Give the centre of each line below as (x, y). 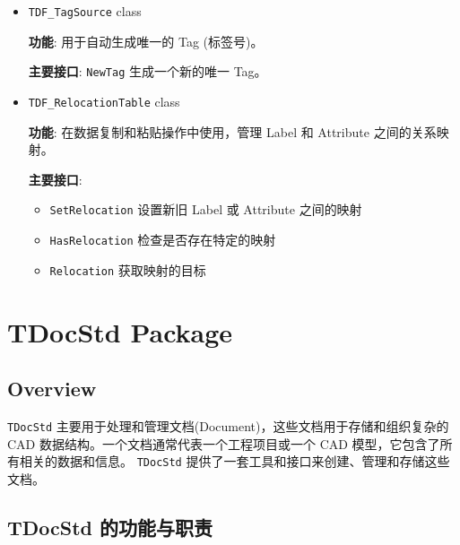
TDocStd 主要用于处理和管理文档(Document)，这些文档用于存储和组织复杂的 (228, 425)
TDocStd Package (120, 331)
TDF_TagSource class (85, 11)
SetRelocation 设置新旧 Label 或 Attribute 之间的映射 (206, 209)
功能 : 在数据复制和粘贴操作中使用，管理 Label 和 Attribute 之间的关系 (232, 131)
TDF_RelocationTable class (104, 101)
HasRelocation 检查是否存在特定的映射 (163, 239)
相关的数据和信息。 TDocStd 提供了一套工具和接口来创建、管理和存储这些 (234, 461)
